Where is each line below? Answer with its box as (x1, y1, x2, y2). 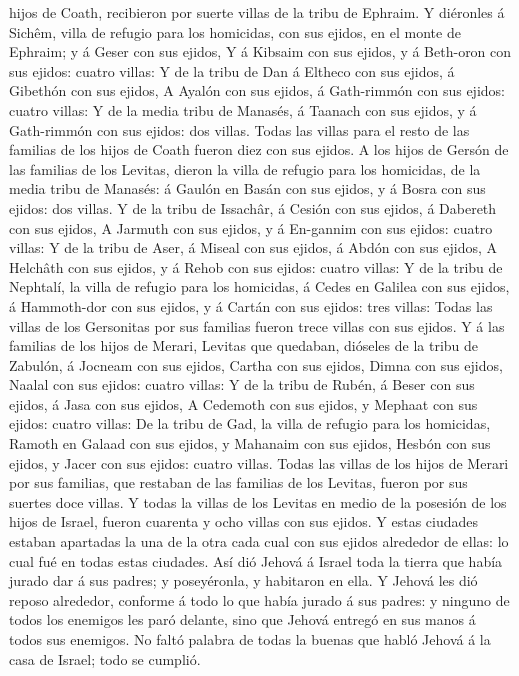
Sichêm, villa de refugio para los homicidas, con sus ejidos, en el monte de (9, 21, 461, 42)
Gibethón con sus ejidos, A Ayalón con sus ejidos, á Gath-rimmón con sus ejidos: (9, 80, 505, 101)
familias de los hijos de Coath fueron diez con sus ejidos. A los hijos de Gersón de (9, 139, 509, 160)
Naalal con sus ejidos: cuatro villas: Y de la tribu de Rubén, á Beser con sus (9, 374, 475, 395)
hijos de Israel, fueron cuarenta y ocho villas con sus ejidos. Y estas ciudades (9, 511, 478, 532)
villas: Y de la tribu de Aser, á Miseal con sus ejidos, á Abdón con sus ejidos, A (9, 237, 498, 258)
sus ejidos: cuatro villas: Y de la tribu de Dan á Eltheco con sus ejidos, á (9, 60, 455, 81)
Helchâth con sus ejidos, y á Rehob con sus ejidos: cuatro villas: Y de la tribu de (9, 256, 503, 277)
